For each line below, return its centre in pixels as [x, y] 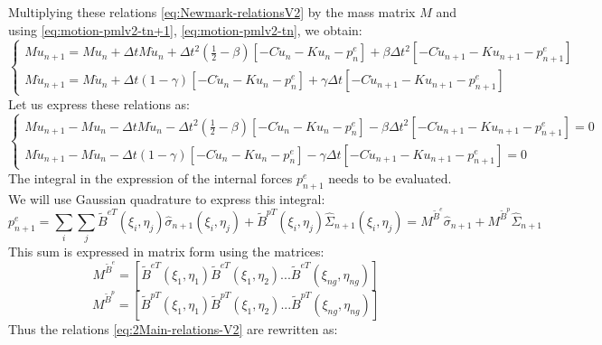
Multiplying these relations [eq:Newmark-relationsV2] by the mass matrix [212, 12]
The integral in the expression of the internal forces [150, 177]
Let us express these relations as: [99, 103]
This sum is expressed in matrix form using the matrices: [166, 252]
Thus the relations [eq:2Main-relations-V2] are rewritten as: [173, 328]
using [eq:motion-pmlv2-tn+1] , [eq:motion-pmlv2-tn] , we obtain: [185, 29]
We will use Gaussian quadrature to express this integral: [167, 198]
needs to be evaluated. [390, 177]
